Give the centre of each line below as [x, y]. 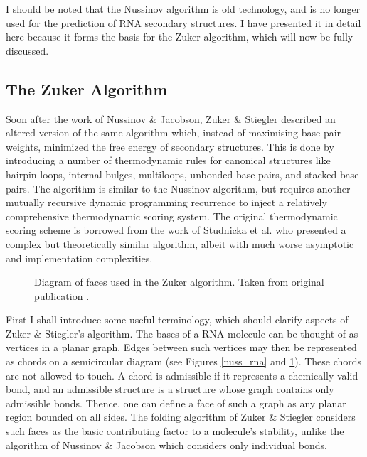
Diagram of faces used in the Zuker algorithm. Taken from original [179, 282]
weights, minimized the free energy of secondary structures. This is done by [170, 146]
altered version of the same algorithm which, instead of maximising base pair [174, 133]
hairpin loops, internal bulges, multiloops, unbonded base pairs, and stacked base [182, 174]
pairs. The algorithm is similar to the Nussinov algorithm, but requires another [178, 188]
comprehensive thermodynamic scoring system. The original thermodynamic [172, 216]
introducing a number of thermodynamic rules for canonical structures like [168, 160]
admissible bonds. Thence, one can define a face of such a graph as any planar [176, 403]
